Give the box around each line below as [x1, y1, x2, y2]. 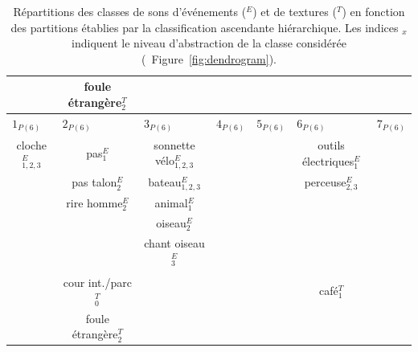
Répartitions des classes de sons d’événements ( [13, 3, 247, 19]
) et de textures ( [252, 3, 337, 19]
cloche [16, 136, 47, 153]
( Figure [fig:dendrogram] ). [141, 50, 277, 67]
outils [318, 137, 345, 153]
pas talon [72, 174, 117, 190]
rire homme [66, 194, 123, 211]
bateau [148, 173, 182, 190]
